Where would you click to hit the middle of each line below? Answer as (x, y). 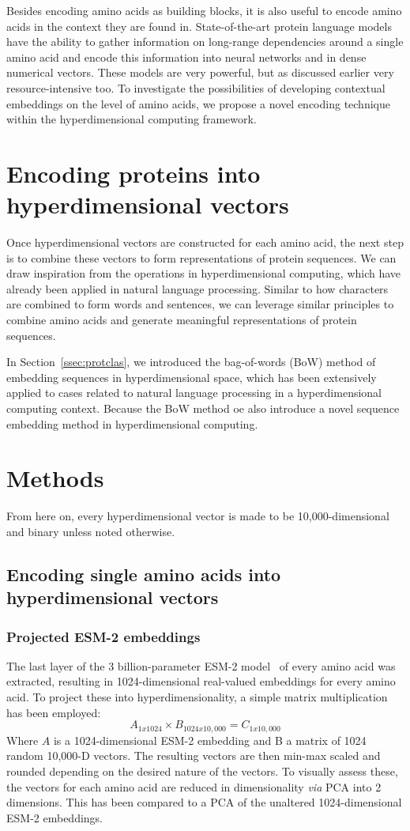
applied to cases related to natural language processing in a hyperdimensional (194, 393)
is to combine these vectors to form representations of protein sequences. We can (201, 257)
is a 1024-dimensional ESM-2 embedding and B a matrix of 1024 (210, 740)
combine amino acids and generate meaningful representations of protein (182, 320)
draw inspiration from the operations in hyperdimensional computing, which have (204, 273)
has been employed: (54, 712)
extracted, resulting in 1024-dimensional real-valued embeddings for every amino (201, 681)
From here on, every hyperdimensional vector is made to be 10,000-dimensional (198, 516)
